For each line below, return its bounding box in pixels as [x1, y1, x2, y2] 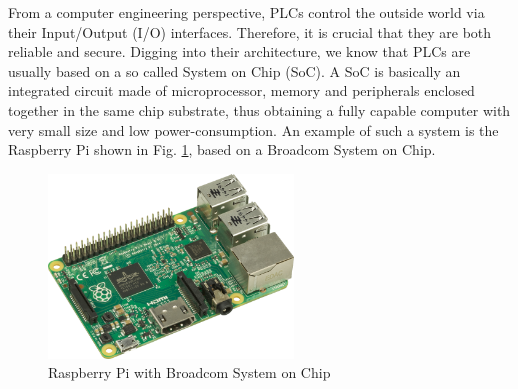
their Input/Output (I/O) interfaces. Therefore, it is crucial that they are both [8, 21, 492, 42]
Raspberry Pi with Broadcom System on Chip [48, 362, 331, 383]
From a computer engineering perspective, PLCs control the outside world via [8, 2, 485, 22]
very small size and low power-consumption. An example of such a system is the [8, 119, 499, 140]
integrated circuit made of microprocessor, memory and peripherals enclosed [8, 80, 475, 101]
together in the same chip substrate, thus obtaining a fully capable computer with [8, 99, 511, 120]
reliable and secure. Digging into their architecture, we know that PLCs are [8, 41, 471, 62]
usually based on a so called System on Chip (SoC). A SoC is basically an [8, 60, 461, 81]
